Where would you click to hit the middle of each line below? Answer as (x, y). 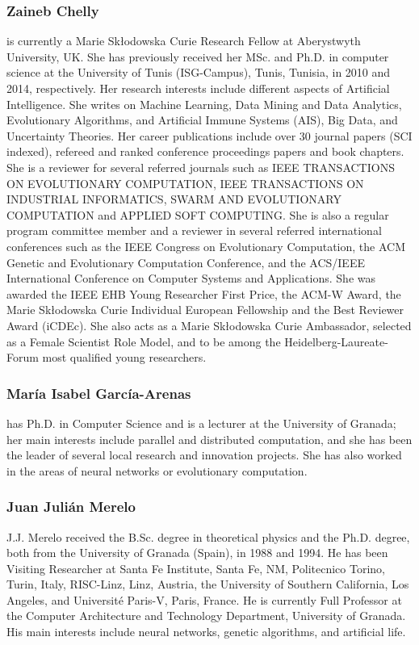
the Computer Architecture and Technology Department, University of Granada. (206, 616)
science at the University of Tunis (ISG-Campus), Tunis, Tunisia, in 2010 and (199, 72)
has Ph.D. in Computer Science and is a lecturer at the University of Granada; (201, 423)
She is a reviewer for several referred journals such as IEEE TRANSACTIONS (201, 167)
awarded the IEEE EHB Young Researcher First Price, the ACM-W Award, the (204, 293)
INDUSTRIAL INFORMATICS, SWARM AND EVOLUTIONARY (174, 199)
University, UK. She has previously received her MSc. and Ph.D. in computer (198, 56)
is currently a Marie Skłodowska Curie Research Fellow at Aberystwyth (184, 41)
